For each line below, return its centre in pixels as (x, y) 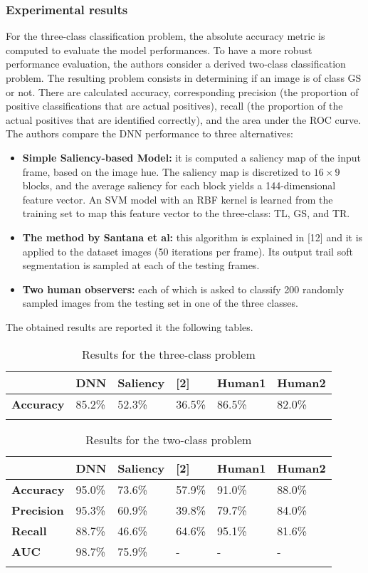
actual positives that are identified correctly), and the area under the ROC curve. (184, 119)
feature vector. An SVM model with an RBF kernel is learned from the (178, 199)
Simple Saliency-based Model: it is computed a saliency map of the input (192, 157)
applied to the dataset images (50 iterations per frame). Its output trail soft (188, 251)
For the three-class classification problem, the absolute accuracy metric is (165, 36)
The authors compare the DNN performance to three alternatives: (149, 133)
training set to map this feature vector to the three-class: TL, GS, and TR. (186, 213)
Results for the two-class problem (169, 439)
